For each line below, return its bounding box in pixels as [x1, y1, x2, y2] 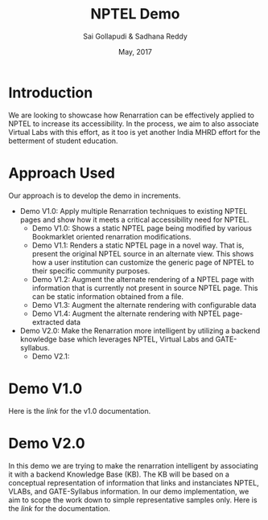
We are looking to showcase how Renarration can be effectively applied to [8, 110, 255, 120]
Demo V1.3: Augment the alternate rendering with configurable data [31, 300, 257, 309]
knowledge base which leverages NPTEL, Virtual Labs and [19, 334, 214, 344]
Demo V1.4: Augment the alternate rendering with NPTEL [31, 309, 221, 318]
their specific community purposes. [31, 266, 150, 276]
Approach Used [8, 164, 115, 182]
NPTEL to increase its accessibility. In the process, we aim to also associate [8, 118, 259, 129]
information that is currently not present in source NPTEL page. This [31, 283, 258, 293]
